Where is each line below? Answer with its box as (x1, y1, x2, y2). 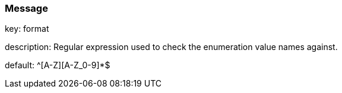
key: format (5, 24, 49, 34)
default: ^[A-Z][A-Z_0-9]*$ (5, 60, 110, 71)
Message (5, 2, 48, 14)
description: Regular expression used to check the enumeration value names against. (5, 42, 338, 52)
